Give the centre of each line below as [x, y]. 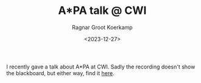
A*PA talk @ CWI [102, 11]
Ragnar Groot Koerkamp [102, 27]
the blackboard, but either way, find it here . [60, 73]
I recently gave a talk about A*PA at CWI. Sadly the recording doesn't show [101, 67]
